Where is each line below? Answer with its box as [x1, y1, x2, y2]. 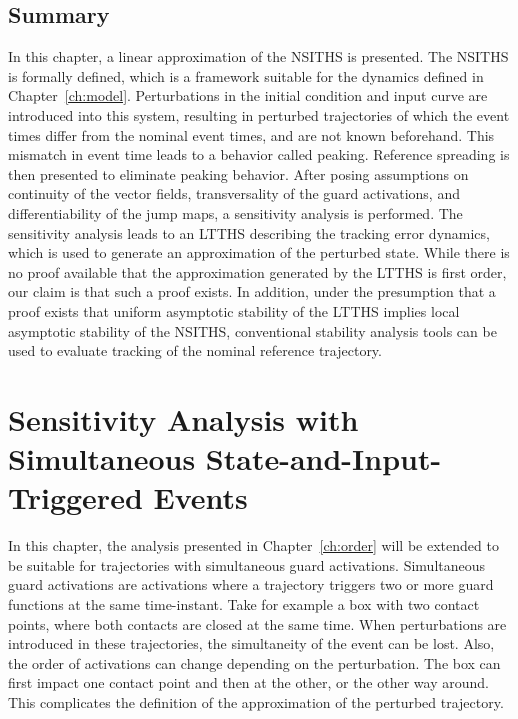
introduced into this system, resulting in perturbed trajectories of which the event [8, 104, 510, 125]
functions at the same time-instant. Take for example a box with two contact [8, 593, 480, 614]
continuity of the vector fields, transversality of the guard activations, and [8, 183, 460, 204]
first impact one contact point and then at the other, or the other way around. [8, 672, 489, 693]
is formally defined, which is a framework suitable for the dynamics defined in [8, 65, 484, 86]
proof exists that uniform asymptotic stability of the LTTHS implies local [8, 300, 460, 321]
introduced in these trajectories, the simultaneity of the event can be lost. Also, [8, 633, 495, 654]
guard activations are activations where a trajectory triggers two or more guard [8, 574, 494, 595]
